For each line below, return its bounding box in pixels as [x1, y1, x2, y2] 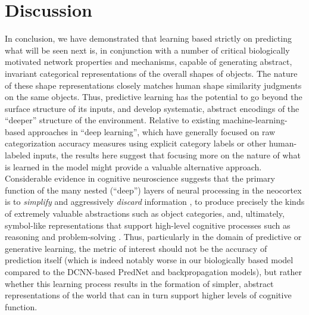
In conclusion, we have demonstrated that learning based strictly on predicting [5, 32, 292, 45]
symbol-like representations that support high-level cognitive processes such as [5, 219, 291, 231]
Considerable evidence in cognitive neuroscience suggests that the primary [5, 172, 275, 185]
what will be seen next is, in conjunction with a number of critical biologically [5, 43, 290, 56]
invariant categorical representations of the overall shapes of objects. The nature [5, 67, 298, 79]
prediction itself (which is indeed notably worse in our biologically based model [5, 254, 294, 266]
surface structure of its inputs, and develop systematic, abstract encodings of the [5, 102, 299, 114]
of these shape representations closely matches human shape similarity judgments [5, 79, 302, 91]
